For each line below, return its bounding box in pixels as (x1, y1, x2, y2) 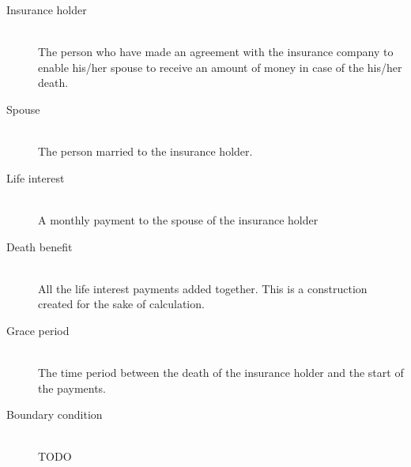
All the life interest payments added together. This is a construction (38, 280, 368, 296)
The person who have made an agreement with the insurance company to (38, 43, 394, 60)
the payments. (38, 379, 107, 396)
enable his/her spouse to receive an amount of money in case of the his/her (38, 58, 402, 75)
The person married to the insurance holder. (38, 143, 253, 160)
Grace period (6, 322, 70, 338)
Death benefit (6, 238, 73, 254)
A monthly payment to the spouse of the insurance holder (38, 211, 319, 228)
